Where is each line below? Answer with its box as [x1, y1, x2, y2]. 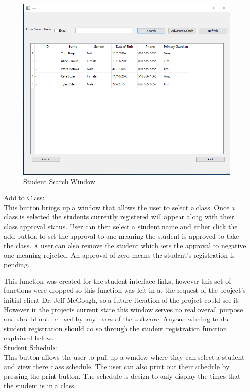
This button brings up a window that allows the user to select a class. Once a [4, 202, 235, 212]
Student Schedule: [4, 342, 57, 353]
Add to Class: [4, 193, 45, 203]
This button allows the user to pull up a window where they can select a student [4, 352, 245, 362]
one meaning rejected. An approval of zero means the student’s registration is [4, 249, 235, 260]
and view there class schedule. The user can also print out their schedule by [4, 361, 230, 372]
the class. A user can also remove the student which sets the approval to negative [4, 240, 246, 250]
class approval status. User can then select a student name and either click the [4, 221, 238, 231]
